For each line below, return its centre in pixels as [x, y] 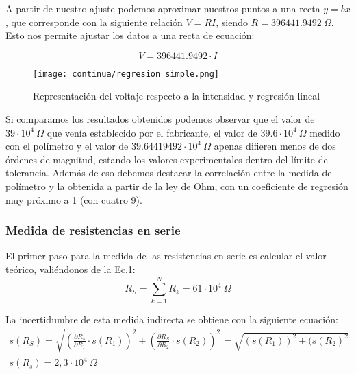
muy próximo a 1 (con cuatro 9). [74, 199]
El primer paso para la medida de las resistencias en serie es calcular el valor [166, 256]
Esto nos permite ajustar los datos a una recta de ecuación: [130, 35]
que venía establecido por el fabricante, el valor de [152, 132]
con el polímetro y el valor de [67, 146]
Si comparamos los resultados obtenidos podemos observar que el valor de [160, 119]
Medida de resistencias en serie [93, 230]
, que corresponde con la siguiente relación [94, 22]
